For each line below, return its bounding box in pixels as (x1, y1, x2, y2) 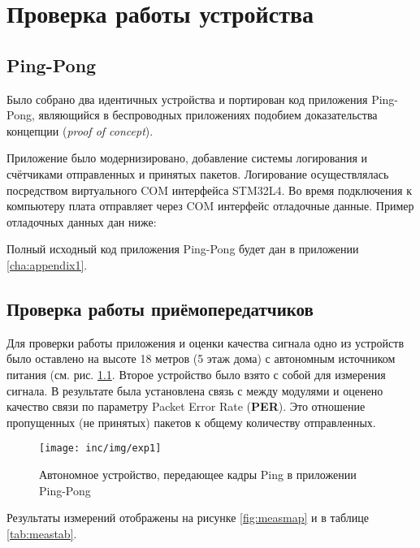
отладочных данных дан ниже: (6, 213, 157, 230)
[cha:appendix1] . (6, 256, 88, 273)
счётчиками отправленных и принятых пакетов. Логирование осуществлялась (6, 165, 389, 182)
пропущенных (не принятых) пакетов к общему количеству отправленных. (6, 413, 376, 430)
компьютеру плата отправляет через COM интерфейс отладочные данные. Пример (6, 197, 414, 214)
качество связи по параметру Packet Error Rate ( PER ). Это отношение (6, 398, 366, 415)
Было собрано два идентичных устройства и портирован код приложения (6, 90, 368, 107)
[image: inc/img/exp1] (39, 442, 162, 455)
